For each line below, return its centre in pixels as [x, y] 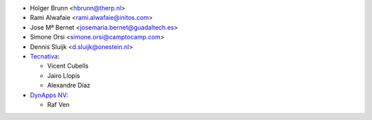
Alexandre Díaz [69, 86]
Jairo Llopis [64, 75]
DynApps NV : [49, 95]
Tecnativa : [45, 56]
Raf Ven [59, 104]
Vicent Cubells [68, 66]
